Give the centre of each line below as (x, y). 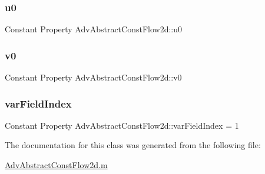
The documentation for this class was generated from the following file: (133, 145)
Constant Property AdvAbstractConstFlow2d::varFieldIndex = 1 (122, 125)
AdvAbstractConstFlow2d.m (56, 165)
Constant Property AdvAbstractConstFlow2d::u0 (93, 29)
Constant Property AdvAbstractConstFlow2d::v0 (93, 77)
